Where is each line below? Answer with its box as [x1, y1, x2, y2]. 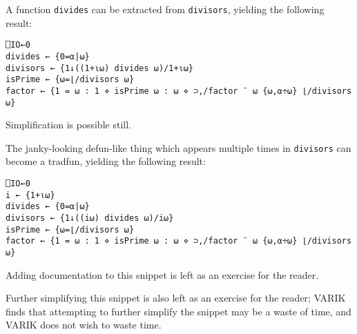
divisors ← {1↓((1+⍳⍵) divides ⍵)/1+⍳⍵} [6, 63, 194, 73]
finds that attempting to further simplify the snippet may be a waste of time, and [6, 304, 351, 318]
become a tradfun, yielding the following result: [6, 154, 206, 168]
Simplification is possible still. [6, 117, 131, 132]
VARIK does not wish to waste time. [6, 317, 162, 332]
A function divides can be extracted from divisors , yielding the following [6, 2, 325, 16]
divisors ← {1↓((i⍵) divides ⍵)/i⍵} [6, 213, 174, 223]
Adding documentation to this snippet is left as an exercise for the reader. [6, 267, 319, 282]
